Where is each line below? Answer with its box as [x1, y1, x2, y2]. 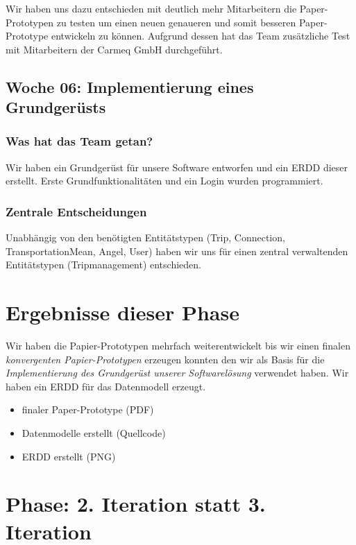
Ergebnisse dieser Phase [6, 298, 239, 327]
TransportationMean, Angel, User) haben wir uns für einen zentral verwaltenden [6, 243, 348, 258]
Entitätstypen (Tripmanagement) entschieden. [6, 257, 201, 272]
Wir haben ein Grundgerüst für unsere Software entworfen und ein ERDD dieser [6, 159, 348, 174]
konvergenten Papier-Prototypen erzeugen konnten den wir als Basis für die [6, 352, 325, 366]
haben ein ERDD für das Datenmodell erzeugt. [6, 379, 206, 393]
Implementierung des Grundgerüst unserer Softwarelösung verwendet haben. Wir [6, 365, 349, 380]
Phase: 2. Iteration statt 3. [6, 490, 266, 518]
